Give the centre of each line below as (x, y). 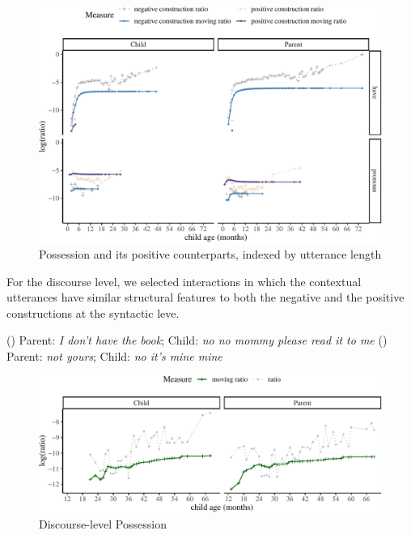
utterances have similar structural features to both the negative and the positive (205, 297)
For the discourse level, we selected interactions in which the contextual (184, 281)
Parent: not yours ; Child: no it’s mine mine (114, 356)
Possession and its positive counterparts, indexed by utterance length (210, 254)
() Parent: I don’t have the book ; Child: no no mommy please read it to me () (197, 340)
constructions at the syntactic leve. (93, 312)
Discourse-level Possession (103, 524)
